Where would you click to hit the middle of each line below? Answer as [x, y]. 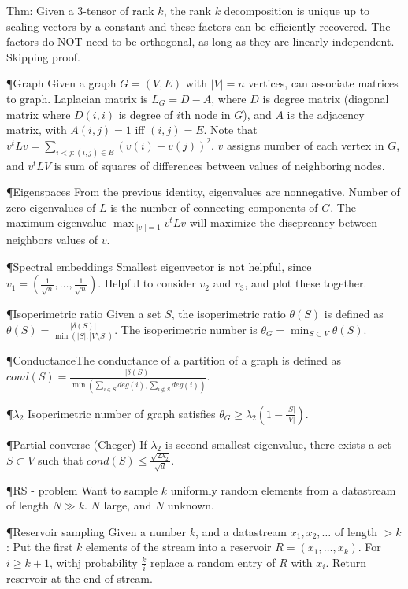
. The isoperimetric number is [186, 329]
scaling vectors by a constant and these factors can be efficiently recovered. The [198, 26]
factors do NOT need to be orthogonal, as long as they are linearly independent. [200, 41]
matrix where [39, 114]
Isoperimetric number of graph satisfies [122, 413]
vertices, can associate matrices [323, 83]
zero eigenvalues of [51, 207]
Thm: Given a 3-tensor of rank [80, 10]
